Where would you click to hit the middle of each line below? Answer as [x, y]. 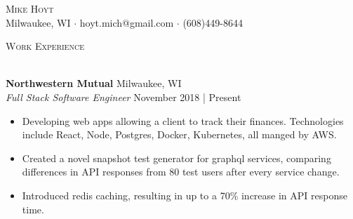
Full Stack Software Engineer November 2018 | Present [124, 97]
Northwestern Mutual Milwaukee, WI [94, 83]
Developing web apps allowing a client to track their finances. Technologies [183, 120]
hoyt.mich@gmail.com [127, 22]
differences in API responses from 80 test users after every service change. [181, 172]
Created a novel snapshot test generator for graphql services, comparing [176, 158]
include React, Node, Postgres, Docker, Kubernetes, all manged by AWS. [179, 134]
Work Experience [45, 46]
